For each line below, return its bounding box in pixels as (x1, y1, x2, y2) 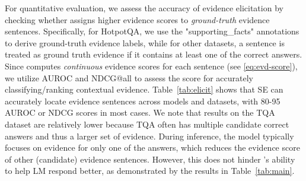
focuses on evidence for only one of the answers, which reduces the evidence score (5, 141, 300, 154)
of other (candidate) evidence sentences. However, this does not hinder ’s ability (5, 153, 295, 165)
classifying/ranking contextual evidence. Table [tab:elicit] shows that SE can (5, 83, 283, 96)
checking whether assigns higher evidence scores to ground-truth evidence (5, 13, 270, 26)
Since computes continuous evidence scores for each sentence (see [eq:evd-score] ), (5, 59, 298, 72)
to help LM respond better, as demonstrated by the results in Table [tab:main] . (5, 164, 295, 177)
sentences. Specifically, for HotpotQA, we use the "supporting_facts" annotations (5, 25, 299, 37)
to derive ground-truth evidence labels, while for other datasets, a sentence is (5, 36, 285, 49)
